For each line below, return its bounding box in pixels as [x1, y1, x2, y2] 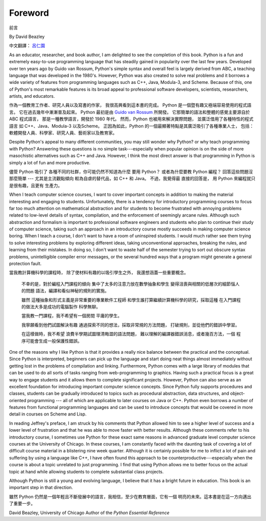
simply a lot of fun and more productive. [9, 159, 91, 165]
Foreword [9, 7, 49, 18]
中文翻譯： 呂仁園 [9, 42, 45, 49]
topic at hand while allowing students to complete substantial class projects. [9, 469, 164, 475]
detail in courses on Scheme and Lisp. [9, 411, 87, 417]
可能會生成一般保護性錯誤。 [25, 338, 82, 344]
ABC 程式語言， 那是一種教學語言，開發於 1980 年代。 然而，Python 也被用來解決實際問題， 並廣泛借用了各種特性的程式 [9, 116, 254, 122]
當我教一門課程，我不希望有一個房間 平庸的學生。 [21, 313, 122, 319]
